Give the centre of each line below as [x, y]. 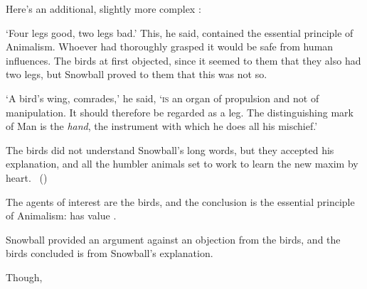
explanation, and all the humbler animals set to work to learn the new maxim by [182, 164]
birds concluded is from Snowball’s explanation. [110, 253]
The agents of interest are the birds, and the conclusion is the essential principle [180, 201]
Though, [24, 277]
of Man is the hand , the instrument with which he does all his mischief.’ [162, 126]
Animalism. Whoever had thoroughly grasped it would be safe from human [170, 47]
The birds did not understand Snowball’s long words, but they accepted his [170, 149]
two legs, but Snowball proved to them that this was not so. [137, 74]
